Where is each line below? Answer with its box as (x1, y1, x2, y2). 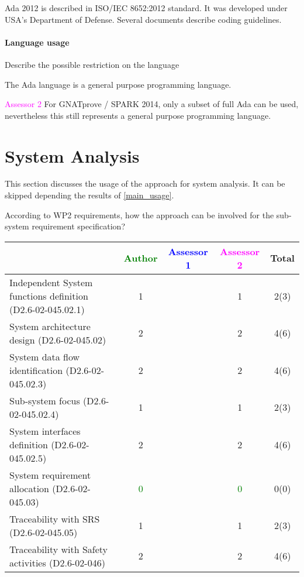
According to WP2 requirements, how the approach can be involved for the (5, 208, 274, 221)
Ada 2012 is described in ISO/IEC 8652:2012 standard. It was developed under (5, 2, 288, 13)
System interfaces (9, 424, 81, 438)
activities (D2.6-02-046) (9, 555, 105, 569)
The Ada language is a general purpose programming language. (5, 78, 232, 90)
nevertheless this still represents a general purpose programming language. (5, 109, 271, 121)
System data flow (9, 349, 80, 363)
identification (9, 363, 63, 377)
